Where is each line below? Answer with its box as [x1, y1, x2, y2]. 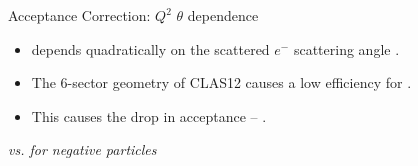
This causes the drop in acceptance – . [31, 105, 267, 126]
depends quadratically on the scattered [31, 38, 270, 59]
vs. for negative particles [8, 139, 157, 160]
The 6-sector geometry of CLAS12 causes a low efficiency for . [31, 72, 412, 93]
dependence [187, 5, 259, 25]
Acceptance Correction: [8, 5, 151, 25]
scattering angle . [293, 38, 400, 59]
